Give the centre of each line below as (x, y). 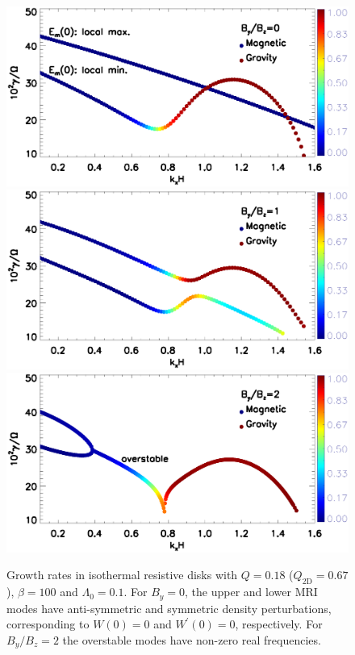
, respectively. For (279, 624)
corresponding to (48, 624)
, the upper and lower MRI (251, 592)
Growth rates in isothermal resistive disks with (122, 575)
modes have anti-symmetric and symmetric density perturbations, (169, 608)
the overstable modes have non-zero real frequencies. (192, 639)
